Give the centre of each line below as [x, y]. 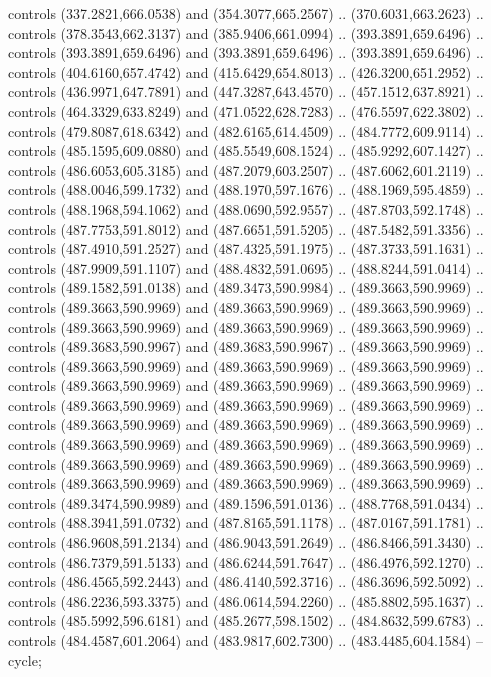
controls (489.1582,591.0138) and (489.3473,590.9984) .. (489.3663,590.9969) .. [246, 287]
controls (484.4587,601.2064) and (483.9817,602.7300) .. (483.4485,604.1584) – [245, 640]
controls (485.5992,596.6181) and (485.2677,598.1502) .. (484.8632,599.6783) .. [246, 620]
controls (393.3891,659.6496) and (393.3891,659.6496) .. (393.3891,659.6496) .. [246, 52]
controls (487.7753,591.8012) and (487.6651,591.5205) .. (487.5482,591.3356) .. [246, 228]
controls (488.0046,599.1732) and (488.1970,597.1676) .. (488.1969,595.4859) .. [246, 189]
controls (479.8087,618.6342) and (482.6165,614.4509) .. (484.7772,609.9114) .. [246, 130]
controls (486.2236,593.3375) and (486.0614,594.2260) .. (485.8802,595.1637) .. [246, 600]
